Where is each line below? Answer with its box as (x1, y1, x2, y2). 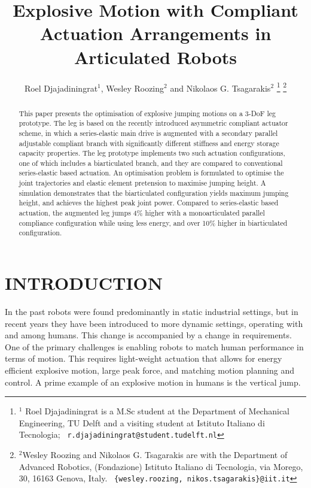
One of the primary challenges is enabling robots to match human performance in (5, 340, 304, 353)
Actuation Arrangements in (39, 21, 272, 46)
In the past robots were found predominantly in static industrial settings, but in (5, 305, 298, 318)
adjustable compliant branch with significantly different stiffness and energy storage (19, 138, 279, 148)
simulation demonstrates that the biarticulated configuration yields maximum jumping (19, 187, 289, 198)
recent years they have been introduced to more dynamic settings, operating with (5, 317, 303, 329)
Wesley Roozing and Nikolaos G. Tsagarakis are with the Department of (22, 448, 288, 461)
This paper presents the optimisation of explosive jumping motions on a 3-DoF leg (19, 108, 276, 118)
